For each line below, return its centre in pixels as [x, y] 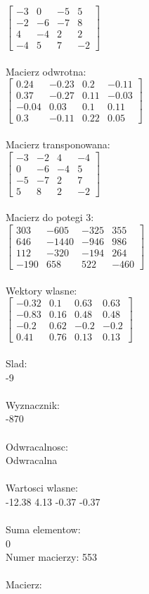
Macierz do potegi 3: [50, 217]
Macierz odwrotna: [46, 71]
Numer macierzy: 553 [51, 557]
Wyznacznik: [33, 404]
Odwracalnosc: [37, 446]
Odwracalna [32, 460]
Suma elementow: [43, 529]
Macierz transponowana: [58, 144]
